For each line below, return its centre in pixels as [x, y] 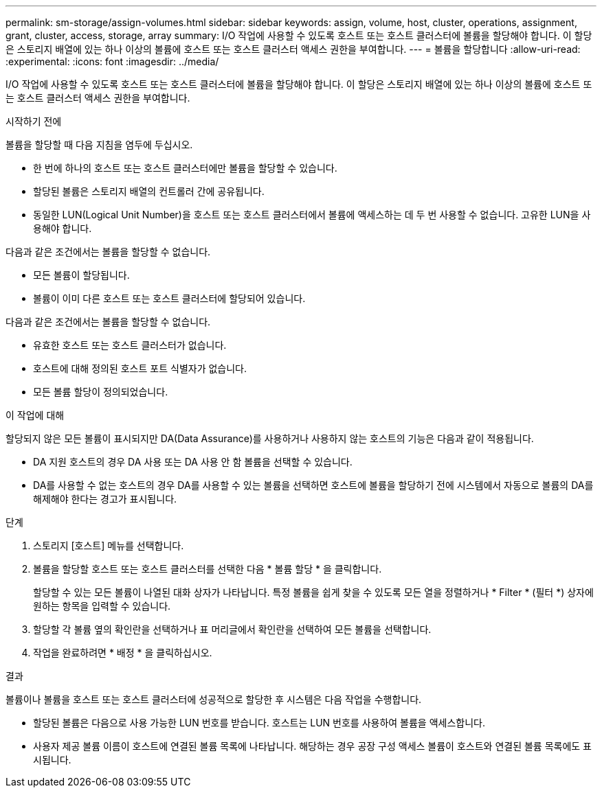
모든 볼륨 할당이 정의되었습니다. [101, 392]
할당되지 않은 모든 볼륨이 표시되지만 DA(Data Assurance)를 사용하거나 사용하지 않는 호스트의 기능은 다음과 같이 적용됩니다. [270, 438]
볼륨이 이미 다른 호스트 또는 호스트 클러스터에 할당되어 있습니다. [169, 298]
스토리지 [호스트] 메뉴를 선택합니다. [109, 545]
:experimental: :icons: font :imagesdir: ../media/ [112, 61]
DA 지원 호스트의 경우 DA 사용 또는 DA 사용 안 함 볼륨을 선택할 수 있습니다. [193, 462]
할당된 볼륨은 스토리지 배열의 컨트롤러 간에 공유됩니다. [149, 191]
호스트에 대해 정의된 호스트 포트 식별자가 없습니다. [140, 368]
